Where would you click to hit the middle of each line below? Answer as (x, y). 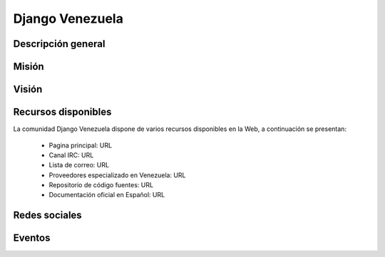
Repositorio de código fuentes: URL (101, 185)
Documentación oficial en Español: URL (107, 195)
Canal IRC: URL (71, 155)
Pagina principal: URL (81, 145)
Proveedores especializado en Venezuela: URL (117, 175)
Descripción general (59, 44)
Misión (29, 67)
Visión (28, 89)
